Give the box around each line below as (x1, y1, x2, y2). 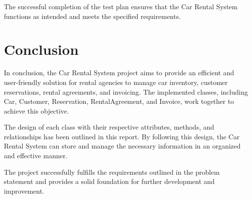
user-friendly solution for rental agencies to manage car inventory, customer (4, 77, 228, 87)
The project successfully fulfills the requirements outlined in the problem (4, 166, 220, 177)
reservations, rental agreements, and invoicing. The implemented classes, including (4, 86, 248, 97)
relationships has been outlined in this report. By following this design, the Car (4, 131, 240, 141)
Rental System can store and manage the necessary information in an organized (4, 141, 241, 151)
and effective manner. (4, 150, 68, 161)
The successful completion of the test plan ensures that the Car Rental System (4, 1, 238, 11)
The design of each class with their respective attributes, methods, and (4, 122, 214, 132)
